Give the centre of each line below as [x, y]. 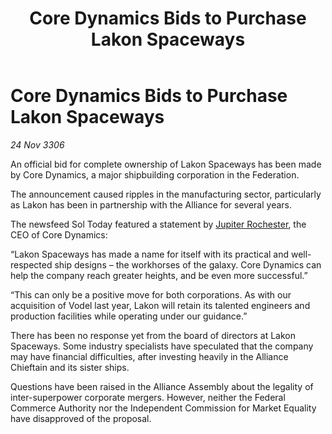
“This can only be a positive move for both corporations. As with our [151, 294]
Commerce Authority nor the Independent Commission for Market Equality [163, 408]
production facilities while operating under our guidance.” [129, 316]
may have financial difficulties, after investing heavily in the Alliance [149, 356]
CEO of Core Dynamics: [59, 234]
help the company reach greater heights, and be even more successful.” [159, 275]
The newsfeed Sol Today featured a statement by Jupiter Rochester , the [158, 224]
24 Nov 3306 [37, 144]
